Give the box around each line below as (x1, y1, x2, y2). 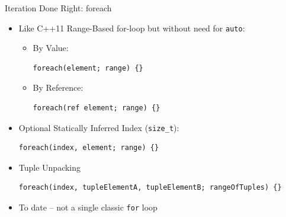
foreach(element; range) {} (33, 63, 143, 72)
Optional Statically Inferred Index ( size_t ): (18, 121, 179, 133)
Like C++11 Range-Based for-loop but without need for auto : (18, 21, 245, 34)
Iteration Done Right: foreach (5, 2, 112, 14)
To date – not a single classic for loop (18, 201, 158, 213)
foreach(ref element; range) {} (33, 104, 160, 113)
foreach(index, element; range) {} (18, 143, 159, 152)
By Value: (33, 42, 69, 54)
